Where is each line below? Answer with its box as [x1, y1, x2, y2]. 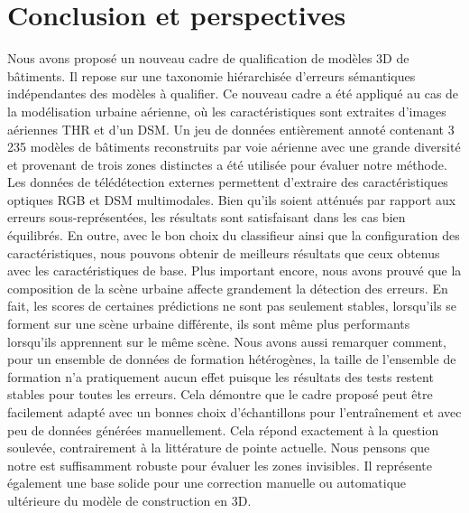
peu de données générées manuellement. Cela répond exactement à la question [7, 420, 439, 439]
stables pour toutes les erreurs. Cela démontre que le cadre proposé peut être [7, 385, 433, 404]
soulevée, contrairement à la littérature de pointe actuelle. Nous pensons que [7, 438, 430, 457]
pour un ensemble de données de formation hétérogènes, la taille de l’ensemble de [7, 350, 456, 368]
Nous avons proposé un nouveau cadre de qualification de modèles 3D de [7, 49, 409, 68]
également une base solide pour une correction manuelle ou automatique [7, 473, 407, 492]
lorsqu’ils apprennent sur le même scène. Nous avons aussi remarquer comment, [7, 331, 446, 350]
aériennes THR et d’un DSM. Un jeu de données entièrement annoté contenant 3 [7, 119, 455, 138]
